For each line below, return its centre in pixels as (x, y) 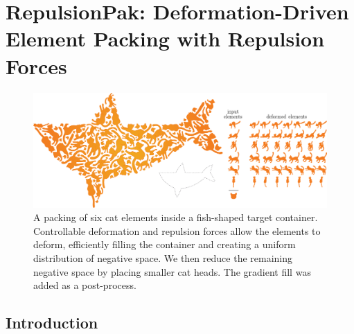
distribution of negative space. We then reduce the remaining (163, 257)
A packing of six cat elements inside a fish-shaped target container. (176, 217)
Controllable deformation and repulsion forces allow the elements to (177, 230)
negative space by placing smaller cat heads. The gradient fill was (172, 271)
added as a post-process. (85, 285)
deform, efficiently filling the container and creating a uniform (165, 244)
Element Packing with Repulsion (165, 38)
